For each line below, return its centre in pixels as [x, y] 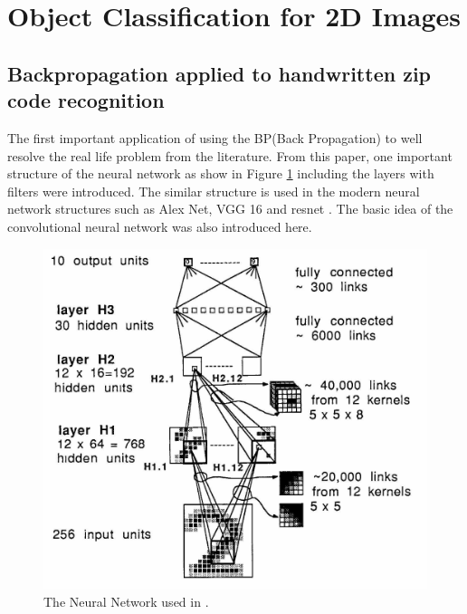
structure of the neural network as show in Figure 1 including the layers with [221, 173]
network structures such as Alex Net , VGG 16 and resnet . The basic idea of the [230, 209]
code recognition [86, 100]
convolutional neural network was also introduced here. [160, 226]
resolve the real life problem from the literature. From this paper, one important [230, 155]
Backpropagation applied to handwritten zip [219, 73]
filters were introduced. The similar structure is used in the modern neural [214, 191]
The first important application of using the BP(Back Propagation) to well [215, 137]
